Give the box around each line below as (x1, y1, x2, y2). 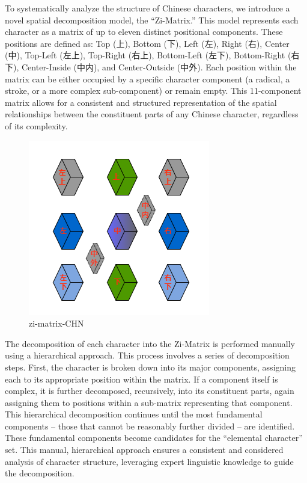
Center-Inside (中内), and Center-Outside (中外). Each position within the (21, 60, 297, 73)
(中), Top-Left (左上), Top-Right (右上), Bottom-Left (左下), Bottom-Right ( (5, 49, 291, 61)
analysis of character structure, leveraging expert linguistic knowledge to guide (5, 455, 294, 467)
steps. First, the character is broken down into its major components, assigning (5, 360, 296, 373)
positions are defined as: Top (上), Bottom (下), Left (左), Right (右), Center (5, 37, 290, 49)
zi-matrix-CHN (29, 317, 84, 330)
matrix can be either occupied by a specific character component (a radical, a (5, 72, 290, 85)
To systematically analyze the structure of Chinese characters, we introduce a (5, 2, 290, 14)
